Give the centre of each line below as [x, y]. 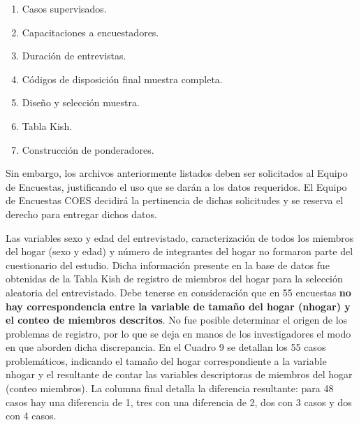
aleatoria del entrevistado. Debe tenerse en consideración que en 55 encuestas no [178, 292]
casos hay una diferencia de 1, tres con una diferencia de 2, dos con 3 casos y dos [179, 402]
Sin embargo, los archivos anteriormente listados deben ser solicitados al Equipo [177, 173]
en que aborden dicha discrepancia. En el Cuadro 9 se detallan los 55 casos [166, 347]
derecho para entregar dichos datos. [81, 214]
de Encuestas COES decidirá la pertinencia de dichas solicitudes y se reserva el [175, 200]
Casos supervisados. [64, 8]
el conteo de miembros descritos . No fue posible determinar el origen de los [177, 320]
